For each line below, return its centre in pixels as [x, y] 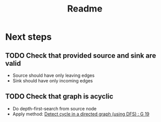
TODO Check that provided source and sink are [81, 55]
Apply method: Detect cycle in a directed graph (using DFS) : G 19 [81, 114]
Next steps [29, 37]
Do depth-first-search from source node [55, 108]
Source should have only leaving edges [53, 75]
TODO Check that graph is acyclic [59, 97]
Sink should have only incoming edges [53, 81]
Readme [85, 9]
